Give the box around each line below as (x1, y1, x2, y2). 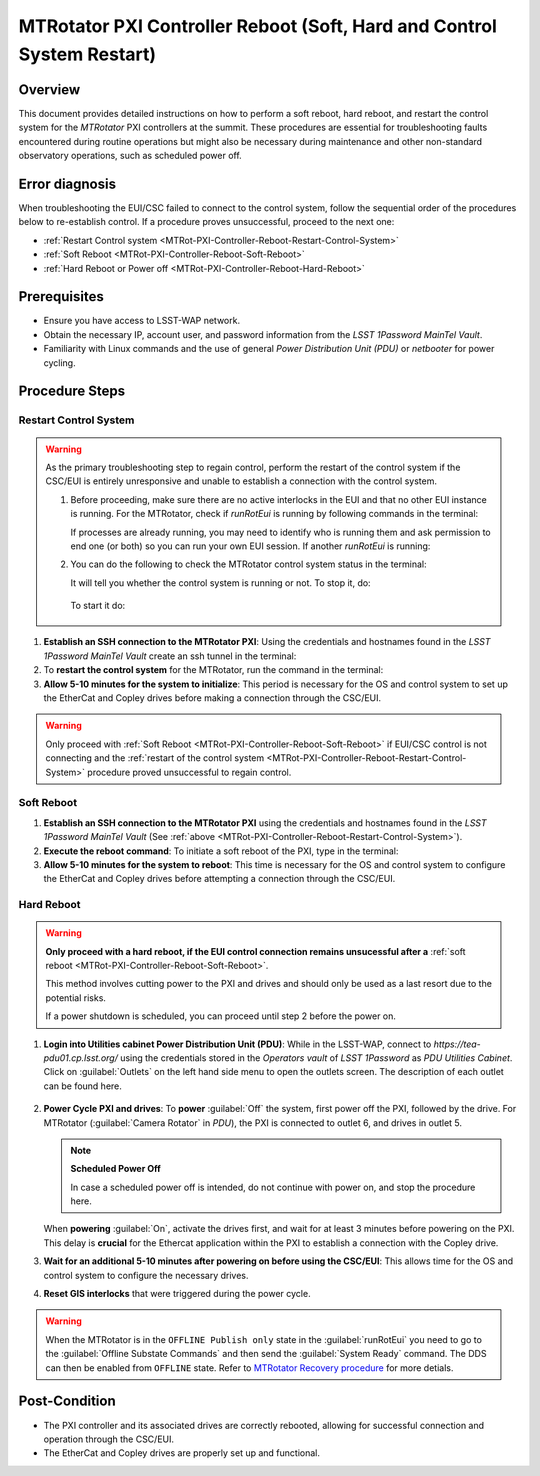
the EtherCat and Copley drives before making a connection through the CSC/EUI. (43, 692, 382, 704)
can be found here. (43, 1080, 122, 1092)
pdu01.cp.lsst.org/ (43, 1051, 119, 1064)
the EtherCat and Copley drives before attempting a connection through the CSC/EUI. (43, 873, 396, 885)
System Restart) (18, 43, 157, 65)
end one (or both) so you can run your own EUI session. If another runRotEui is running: (70, 540, 431, 552)
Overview (18, 81, 81, 98)
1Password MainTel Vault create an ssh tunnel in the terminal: (43, 650, 297, 662)
